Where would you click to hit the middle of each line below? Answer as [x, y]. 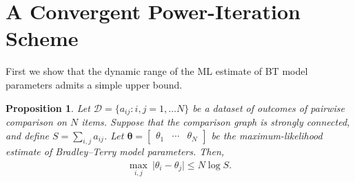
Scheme [42, 38]
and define [27, 135]
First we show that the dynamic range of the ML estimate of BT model [157, 71]
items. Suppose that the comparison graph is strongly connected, [216, 121]
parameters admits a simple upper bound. [94, 84]
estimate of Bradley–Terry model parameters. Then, [115, 151]
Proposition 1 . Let [48, 107]
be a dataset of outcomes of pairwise [268, 107]
